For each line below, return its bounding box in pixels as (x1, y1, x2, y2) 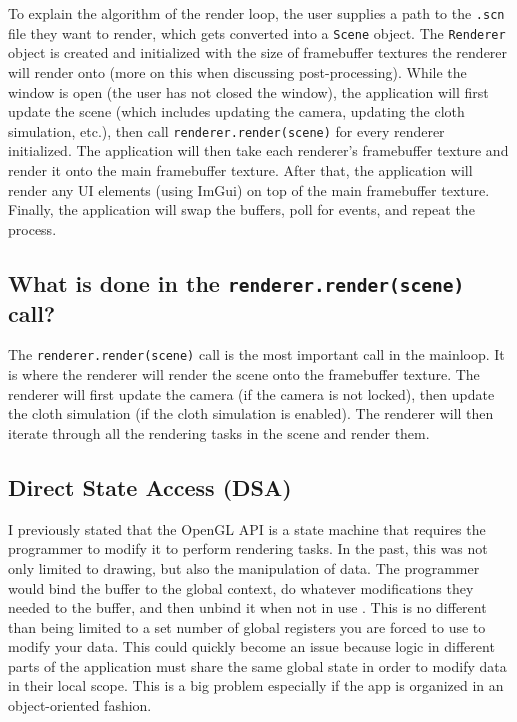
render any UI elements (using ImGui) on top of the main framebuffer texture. (8, 179, 490, 200)
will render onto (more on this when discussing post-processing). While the (8, 61, 467, 82)
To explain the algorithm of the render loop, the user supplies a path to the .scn (8, 3, 505, 23)
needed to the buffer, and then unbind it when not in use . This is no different (8, 597, 487, 618)
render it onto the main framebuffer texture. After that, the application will (8, 159, 473, 180)
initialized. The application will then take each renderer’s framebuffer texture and (8, 140, 509, 161)
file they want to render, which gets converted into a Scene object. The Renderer (8, 22, 506, 43)
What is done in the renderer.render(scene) (8, 267, 465, 298)
